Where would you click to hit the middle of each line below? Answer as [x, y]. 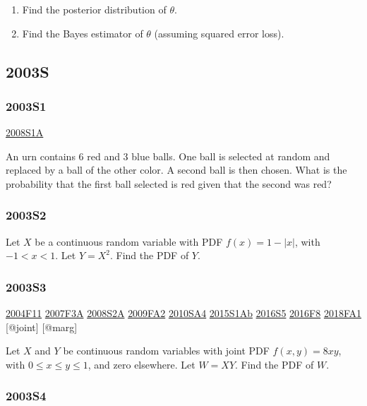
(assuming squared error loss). [219, 33]
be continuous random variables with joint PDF [166, 351]
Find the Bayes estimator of [83, 33]
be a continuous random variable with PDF [129, 241]
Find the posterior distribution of [94, 9]
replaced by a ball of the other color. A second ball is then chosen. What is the [176, 170]
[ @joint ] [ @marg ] [42, 327]
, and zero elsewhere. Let [142, 364]
